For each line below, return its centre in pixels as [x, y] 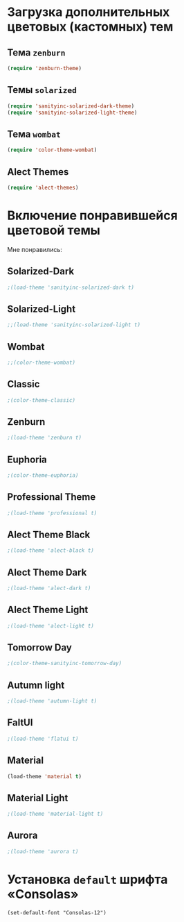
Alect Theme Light [48, 610]
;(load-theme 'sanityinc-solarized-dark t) [71, 287]
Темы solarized [42, 90]
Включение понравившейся [92, 215]
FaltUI [20, 723]
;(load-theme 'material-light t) [55, 814]
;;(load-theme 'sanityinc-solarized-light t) [74, 325]
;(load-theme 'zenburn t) [44, 438]
